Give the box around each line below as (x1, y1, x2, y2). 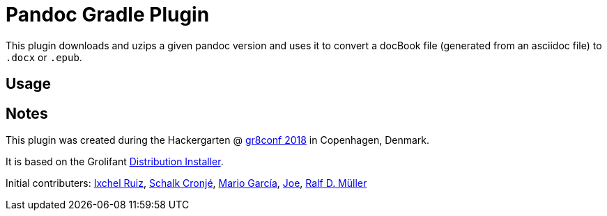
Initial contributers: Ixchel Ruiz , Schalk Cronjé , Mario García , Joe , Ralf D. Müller (6, 177, 367, 190)
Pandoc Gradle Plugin (6, 3, 210, 26)
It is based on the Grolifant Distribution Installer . (6, 156, 224, 168)
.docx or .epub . (6, 51, 82, 63)
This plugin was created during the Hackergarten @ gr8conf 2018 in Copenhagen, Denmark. (6, 134, 430, 147)
